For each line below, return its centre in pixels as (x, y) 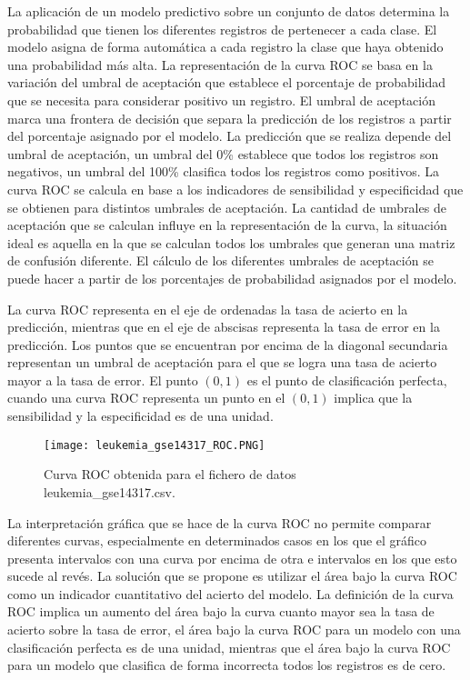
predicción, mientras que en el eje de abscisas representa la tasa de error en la (224, 327)
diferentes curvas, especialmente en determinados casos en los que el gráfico (217, 540)
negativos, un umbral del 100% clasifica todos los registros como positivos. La (223, 171)
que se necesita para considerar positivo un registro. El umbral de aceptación (221, 100)
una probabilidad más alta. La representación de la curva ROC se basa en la (220, 64)
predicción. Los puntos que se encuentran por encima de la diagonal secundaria (228, 344)
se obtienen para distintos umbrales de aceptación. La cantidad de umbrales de (227, 207)
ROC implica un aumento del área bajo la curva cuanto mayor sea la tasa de (221, 611)
